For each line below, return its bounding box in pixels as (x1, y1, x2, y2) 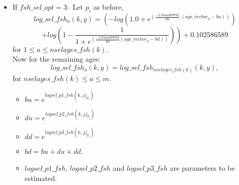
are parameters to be (170, 163, 235, 173)
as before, (93, 2, 123, 12)
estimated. (24, 172, 57, 183)
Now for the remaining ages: (12, 54, 101, 64)
